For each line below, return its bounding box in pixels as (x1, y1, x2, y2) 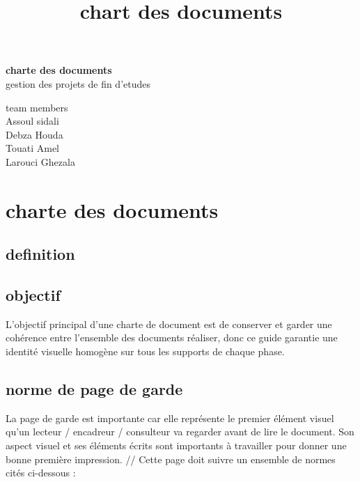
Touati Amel (6, 141, 59, 155)
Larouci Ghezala (6, 154, 75, 169)
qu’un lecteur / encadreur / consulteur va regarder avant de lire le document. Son (6, 424, 354, 439)
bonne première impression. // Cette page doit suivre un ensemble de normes (6, 451, 336, 466)
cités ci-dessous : (6, 465, 76, 480)
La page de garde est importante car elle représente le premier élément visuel (6, 410, 334, 425)
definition (6, 243, 75, 265)
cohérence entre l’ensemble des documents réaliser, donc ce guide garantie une (6, 330, 338, 345)
